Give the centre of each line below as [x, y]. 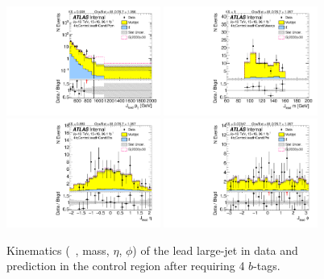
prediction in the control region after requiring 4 [126, 266]
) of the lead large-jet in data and [215, 250]
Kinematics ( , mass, [58, 250]
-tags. [267, 266]
